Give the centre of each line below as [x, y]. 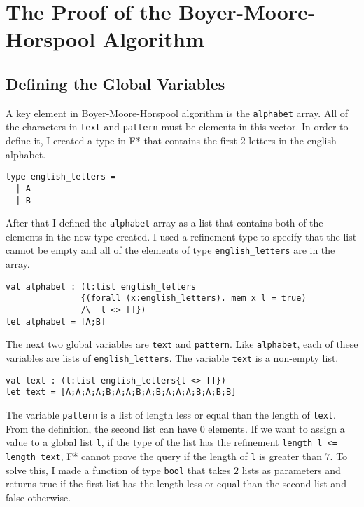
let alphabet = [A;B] [56, 322]
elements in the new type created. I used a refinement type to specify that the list [181, 236]
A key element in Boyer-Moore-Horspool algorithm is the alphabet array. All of [177, 113]
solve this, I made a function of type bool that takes [118, 469]
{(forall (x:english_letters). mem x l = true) [194, 298]
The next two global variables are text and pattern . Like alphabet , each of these [182, 344]
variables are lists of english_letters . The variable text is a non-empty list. [172, 358]
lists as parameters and [291, 469]
